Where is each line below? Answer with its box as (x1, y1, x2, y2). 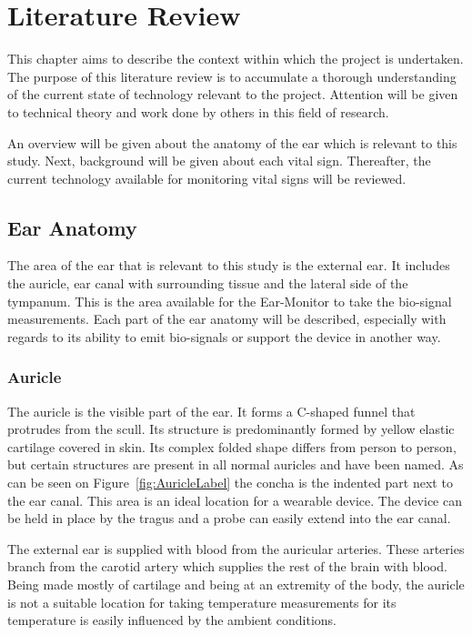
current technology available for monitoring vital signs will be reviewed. (7, 168, 407, 187)
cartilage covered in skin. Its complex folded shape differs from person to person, (7, 437, 457, 456)
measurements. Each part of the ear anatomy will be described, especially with (7, 309, 447, 328)
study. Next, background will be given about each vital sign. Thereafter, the (7, 151, 431, 170)
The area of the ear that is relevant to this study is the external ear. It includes (7, 256, 450, 275)
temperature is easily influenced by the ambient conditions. (7, 610, 336, 630)
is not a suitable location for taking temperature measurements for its (7, 592, 397, 611)
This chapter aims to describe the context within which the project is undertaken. (7, 49, 464, 68)
